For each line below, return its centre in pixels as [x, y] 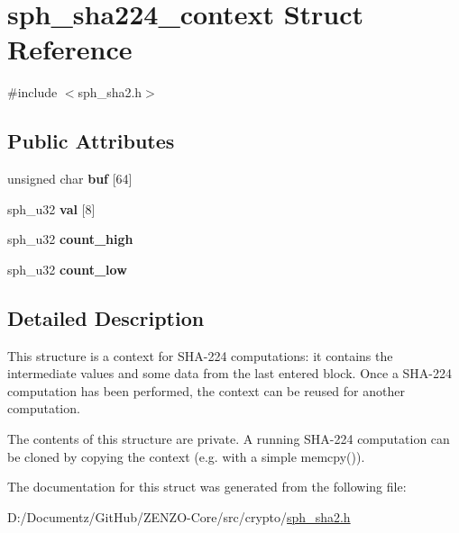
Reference [70, 49]
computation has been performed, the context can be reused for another [206, 390]
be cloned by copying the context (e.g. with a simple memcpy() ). [186, 456]
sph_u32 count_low [67, 269]
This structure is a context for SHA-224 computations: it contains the [200, 355]
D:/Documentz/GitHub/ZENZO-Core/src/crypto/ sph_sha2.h [179, 516]
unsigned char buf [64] [70, 179]
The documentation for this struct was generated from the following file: [207, 487]
